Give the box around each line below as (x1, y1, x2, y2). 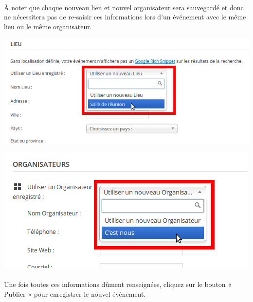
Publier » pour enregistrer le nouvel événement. (4, 288, 146, 299)
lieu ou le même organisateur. (4, 21, 92, 31)
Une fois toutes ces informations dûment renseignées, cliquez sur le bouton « (4, 279, 232, 289)
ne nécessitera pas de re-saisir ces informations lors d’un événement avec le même (4, 12, 246, 22)
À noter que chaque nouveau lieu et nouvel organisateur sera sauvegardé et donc (4, 2, 244, 12)
